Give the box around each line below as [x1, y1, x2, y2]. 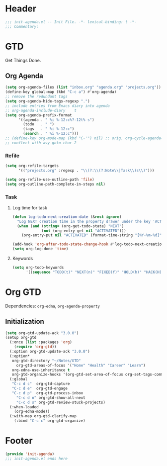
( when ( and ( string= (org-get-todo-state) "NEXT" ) [17, 223, 124, 229]
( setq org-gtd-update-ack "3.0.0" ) [5, 330, 79, 336]
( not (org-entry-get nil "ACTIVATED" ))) [41, 228, 126, 233]
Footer [5, 435, 33, 447]
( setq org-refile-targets [5, 164, 59, 169]
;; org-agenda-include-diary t [5, 108, 77, 113]
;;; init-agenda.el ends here [5, 456, 68, 461]
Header [5, 3, 36, 14]
